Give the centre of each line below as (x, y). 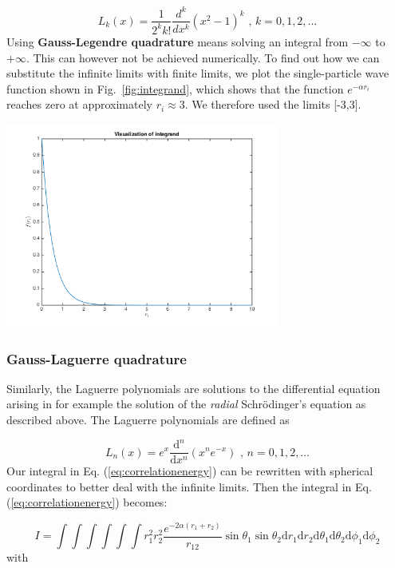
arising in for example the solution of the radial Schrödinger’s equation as (186, 404)
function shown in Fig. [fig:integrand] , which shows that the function (175, 88)
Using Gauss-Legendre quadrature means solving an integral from (178, 41)
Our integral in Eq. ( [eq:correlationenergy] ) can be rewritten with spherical (190, 471)
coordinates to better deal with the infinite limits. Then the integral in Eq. (189, 486)
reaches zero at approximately (79, 104)
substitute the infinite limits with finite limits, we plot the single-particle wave (198, 73)
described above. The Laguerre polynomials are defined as (148, 419)
